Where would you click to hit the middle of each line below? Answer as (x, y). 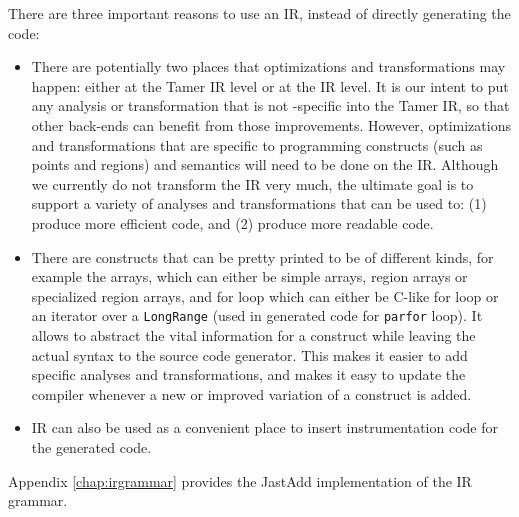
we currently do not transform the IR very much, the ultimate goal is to (252, 183)
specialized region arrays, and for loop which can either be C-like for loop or (265, 295)
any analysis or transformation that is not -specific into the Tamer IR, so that (270, 105)
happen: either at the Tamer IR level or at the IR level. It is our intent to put (270, 85)
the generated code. (91, 446)
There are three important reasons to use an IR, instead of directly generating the (259, 13)
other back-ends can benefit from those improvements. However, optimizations (271, 124)
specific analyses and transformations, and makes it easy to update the (248, 374)
